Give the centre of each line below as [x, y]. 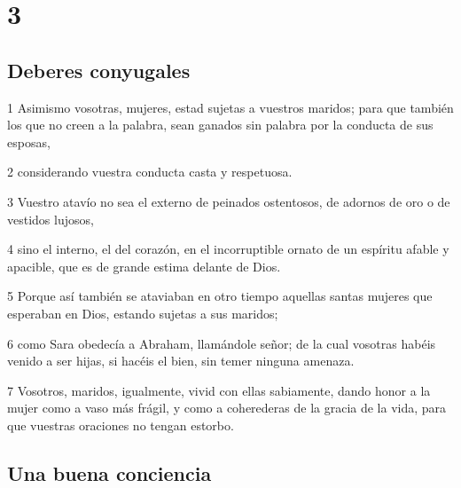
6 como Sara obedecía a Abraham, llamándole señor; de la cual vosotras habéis [222, 343]
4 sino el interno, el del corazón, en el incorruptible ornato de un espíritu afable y [228, 249]
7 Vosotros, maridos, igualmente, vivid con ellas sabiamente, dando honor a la [219, 390]
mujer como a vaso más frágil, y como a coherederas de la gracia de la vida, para [227, 408]
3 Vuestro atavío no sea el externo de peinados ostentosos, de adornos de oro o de [229, 201]
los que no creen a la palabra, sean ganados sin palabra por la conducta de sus [220, 125]
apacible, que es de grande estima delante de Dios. [144, 266]
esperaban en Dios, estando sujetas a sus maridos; [143, 313]
